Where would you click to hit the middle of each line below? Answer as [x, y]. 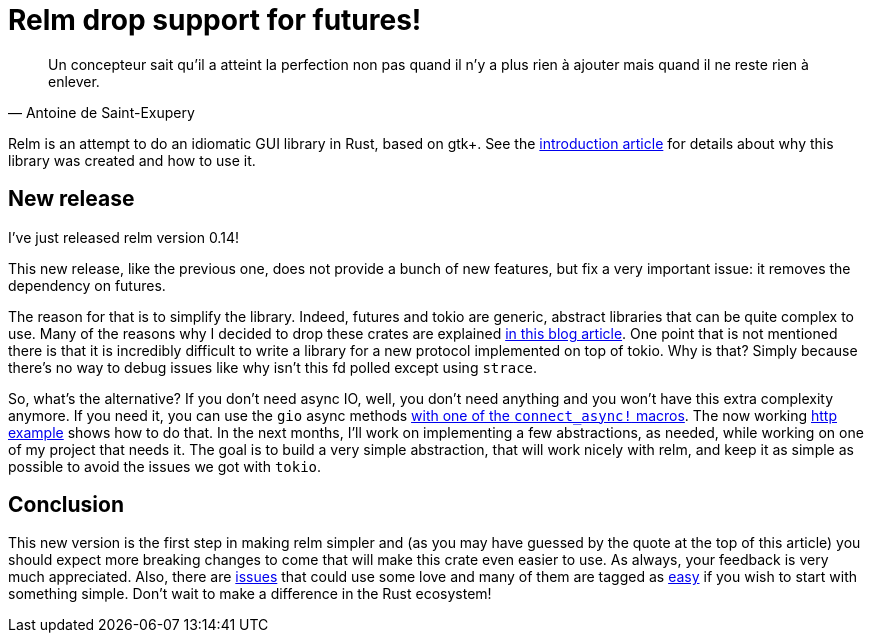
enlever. [74, 81]
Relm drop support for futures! [215, 20]
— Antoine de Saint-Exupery [101, 112]
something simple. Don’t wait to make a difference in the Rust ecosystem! [250, 594]
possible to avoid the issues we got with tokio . [165, 466]
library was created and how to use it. [132, 160]
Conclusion [66, 505]
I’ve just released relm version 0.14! [123, 237]
